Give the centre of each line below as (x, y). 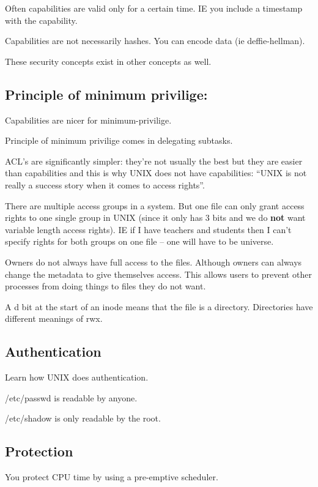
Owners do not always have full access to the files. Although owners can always (153, 262)
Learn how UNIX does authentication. (77, 377)
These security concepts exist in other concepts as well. (108, 61)
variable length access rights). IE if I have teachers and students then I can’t (148, 229)
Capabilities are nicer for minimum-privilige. (88, 120)
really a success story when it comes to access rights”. (105, 184)
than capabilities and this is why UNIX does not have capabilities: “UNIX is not (156, 173)
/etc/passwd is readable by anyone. (71, 397)
